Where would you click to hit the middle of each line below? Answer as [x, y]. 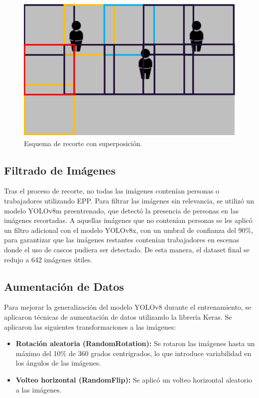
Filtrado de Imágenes [60, 170]
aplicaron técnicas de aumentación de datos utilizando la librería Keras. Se [118, 316]
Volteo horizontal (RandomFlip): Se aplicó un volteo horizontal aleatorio [134, 379]
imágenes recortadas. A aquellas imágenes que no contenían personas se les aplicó [128, 220]
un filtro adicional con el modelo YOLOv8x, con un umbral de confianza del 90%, [129, 230]
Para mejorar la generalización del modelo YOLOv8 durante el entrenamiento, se [128, 307]
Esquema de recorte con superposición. [83, 143]
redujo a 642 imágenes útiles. [48, 259]
